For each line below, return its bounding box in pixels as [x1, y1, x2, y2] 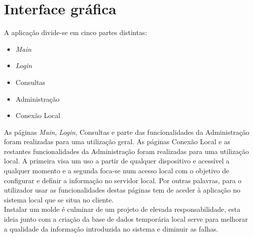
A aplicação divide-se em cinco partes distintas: [4, 27, 147, 38]
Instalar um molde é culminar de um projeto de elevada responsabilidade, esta [4, 204, 241, 214]
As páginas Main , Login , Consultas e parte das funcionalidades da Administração [4, 126, 250, 137]
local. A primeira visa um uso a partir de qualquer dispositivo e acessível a [4, 156, 230, 166]
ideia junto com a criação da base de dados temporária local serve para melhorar [4, 214, 248, 224]
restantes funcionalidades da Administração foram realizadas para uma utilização [4, 146, 249, 156]
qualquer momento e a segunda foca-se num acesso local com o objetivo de [4, 165, 229, 176]
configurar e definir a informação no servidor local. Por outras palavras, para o [4, 175, 242, 185]
